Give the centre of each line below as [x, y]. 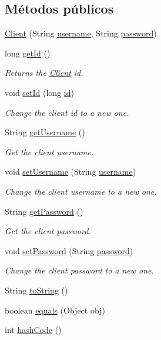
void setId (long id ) [39, 92]
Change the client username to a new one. [81, 191]
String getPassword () [44, 211]
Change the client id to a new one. [67, 112]
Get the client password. [48, 231]
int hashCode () [33, 330]
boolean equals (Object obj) [55, 310]
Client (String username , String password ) [81, 33]
